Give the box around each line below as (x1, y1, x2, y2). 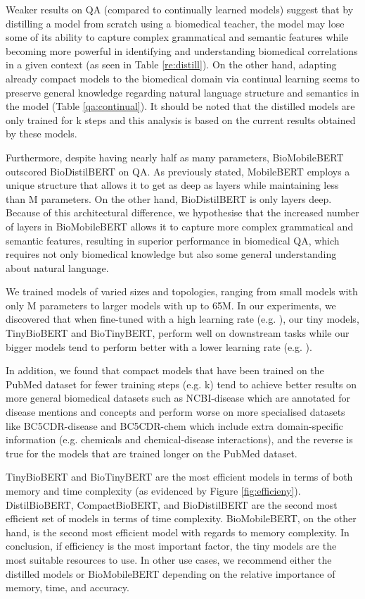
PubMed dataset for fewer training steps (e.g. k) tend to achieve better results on (6, 376, 357, 391)
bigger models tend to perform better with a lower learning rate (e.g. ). (6, 339, 312, 354)
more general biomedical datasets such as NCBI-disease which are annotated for (6, 390, 350, 405)
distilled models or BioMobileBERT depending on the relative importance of (6, 566, 335, 581)
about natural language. (6, 260, 109, 275)
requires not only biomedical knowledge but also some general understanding (6, 247, 337, 261)
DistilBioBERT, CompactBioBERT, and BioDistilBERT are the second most (6, 497, 338, 512)
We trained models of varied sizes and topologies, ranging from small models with (6, 284, 358, 299)
